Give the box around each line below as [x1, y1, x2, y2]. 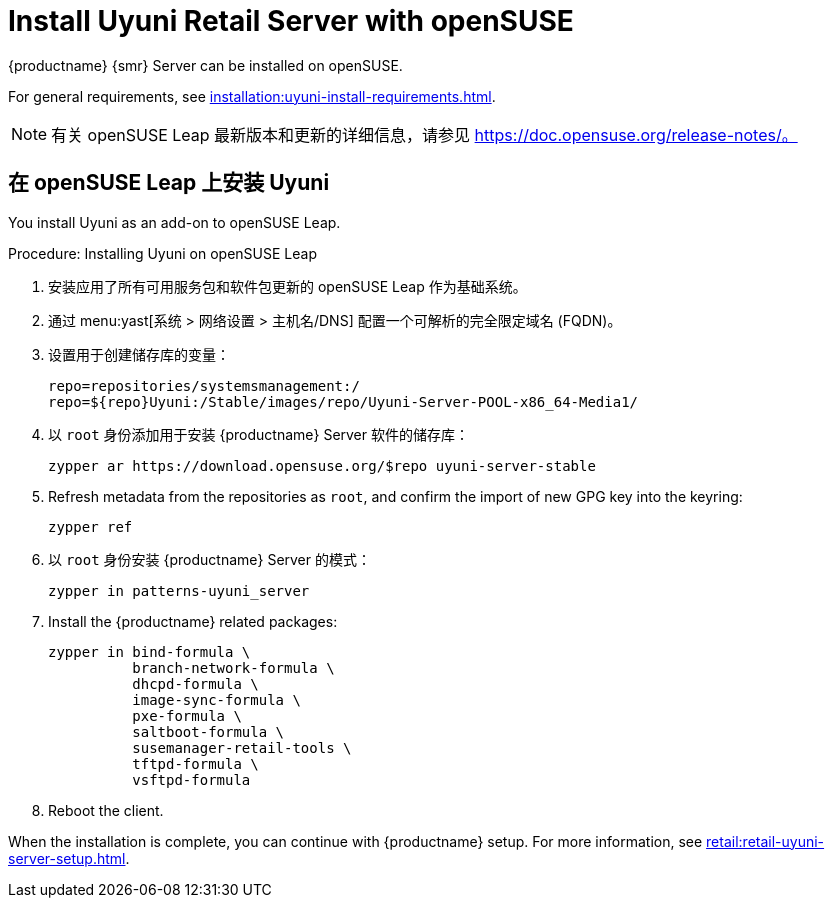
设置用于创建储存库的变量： [48, 345, 230, 363]
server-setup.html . [8, 849, 130, 867]
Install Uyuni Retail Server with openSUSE [8, 4, 574, 38]
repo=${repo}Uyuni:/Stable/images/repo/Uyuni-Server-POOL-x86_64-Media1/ [48, 393, 639, 410]
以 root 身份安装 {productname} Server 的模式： [48, 550, 371, 568]
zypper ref [48, 518, 133, 535]
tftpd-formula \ [132, 755, 259, 772]
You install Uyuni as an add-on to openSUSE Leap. [8, 213, 341, 231]
